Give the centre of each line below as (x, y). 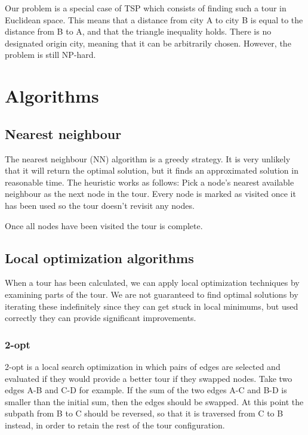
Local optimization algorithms (99, 257)
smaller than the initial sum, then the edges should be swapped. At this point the (154, 401)
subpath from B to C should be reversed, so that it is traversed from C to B (144, 413)
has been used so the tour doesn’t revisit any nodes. (100, 205)
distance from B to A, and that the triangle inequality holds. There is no (138, 31)
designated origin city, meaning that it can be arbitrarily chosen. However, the (148, 43)
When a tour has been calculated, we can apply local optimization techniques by (152, 283)
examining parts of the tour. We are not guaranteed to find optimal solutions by (152, 294)
